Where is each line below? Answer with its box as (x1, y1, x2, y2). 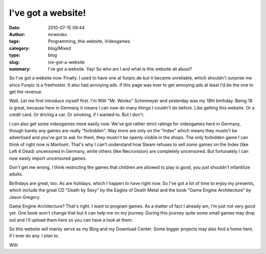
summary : (9, 66, 31, 72)
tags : (9, 38, 20, 44)
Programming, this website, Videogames (48, 38, 131, 44)
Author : (9, 31, 26, 37)
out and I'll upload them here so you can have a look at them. (9, 217, 133, 223)
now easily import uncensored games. (9, 155, 87, 161)
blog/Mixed (48, 45, 71, 51)
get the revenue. (9, 89, 43, 95)
